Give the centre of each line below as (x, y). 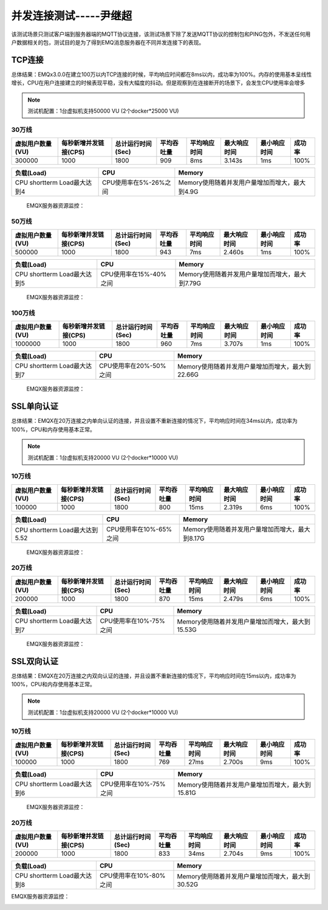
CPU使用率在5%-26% (134, 182)
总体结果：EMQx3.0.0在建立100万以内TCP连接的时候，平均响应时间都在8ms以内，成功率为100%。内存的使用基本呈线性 (162, 74)
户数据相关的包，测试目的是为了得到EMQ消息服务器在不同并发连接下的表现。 (108, 42)
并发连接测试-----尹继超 (72, 16)
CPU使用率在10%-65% (139, 529)
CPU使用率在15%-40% (134, 274)
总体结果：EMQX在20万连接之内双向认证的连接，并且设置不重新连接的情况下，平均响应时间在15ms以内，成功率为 (154, 676)
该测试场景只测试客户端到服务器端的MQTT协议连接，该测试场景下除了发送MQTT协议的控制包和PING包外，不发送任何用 (161, 34)
